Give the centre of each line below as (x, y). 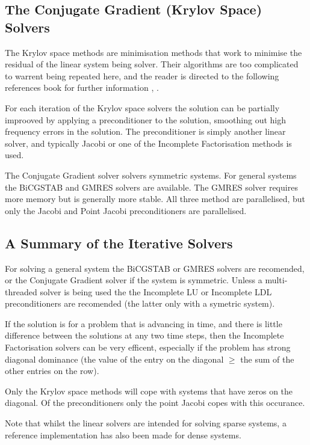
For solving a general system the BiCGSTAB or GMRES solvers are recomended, (155, 268)
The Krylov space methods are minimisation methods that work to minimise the (153, 52)
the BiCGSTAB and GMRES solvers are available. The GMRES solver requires (151, 187)
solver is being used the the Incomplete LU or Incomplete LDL (156, 291)
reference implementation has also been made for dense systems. (123, 434)
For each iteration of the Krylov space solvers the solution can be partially (142, 107)
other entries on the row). (52, 371)
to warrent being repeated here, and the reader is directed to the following (142, 75)
